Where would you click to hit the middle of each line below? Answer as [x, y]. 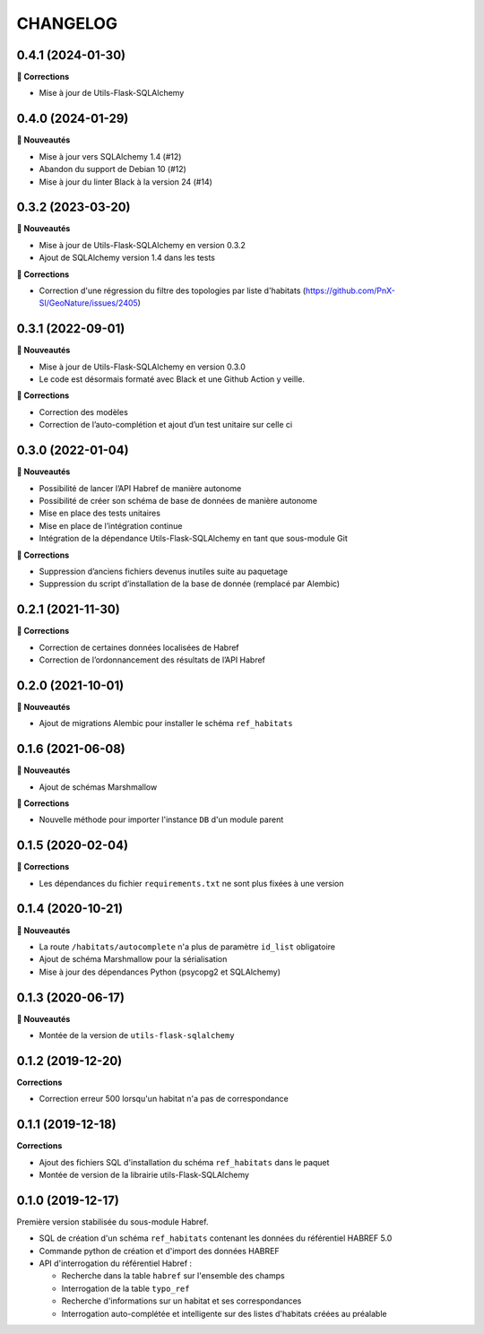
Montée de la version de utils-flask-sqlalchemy [137, 1035]
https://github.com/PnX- [350, 290]
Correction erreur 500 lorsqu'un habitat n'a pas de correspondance [164, 1099]
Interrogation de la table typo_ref [125, 1288]
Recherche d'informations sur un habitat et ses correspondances [181, 1301]
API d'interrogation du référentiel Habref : [116, 1263]
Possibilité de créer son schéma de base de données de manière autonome [178, 500]
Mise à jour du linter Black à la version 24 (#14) [125, 182]
